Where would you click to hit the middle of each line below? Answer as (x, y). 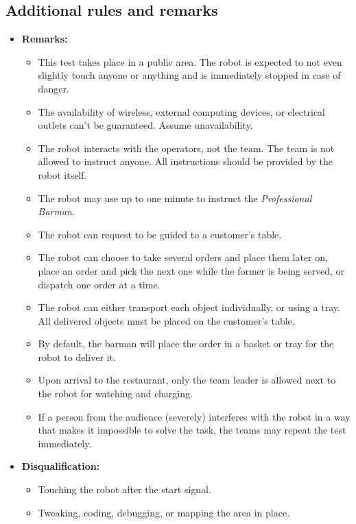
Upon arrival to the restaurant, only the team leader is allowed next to (187, 380)
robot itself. (62, 174)
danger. (54, 88)
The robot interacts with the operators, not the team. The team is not (186, 148)
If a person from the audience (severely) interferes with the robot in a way (194, 416)
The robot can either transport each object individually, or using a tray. (189, 307)
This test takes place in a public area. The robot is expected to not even (190, 61)
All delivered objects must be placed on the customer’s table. (166, 320)
